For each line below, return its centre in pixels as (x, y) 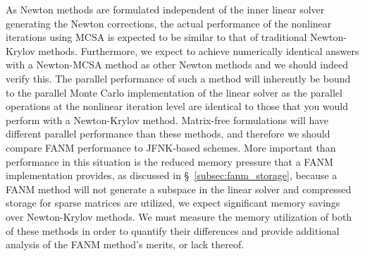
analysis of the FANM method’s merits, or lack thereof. (125, 244)
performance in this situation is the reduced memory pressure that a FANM (169, 161)
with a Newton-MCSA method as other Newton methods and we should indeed (177, 65)
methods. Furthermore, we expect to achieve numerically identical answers (199, 50)
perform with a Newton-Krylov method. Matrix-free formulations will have (167, 120)
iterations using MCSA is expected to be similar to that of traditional (156, 37)
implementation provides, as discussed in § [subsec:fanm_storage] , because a (172, 175)
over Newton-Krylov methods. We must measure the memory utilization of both (179, 216)
